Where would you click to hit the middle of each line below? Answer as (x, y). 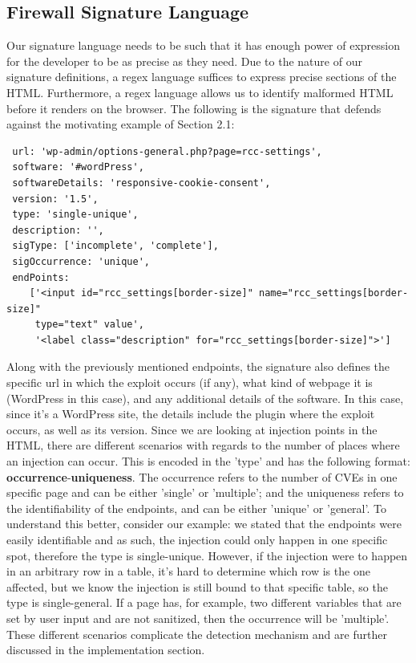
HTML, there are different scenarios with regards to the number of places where (203, 445)
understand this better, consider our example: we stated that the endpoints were (204, 524)
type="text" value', (89, 325)
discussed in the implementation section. (106, 650)
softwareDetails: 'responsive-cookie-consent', (141, 183)
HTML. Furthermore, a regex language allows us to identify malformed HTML (200, 92)
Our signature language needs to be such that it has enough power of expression (204, 45)
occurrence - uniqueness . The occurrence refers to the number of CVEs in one (202, 476)
